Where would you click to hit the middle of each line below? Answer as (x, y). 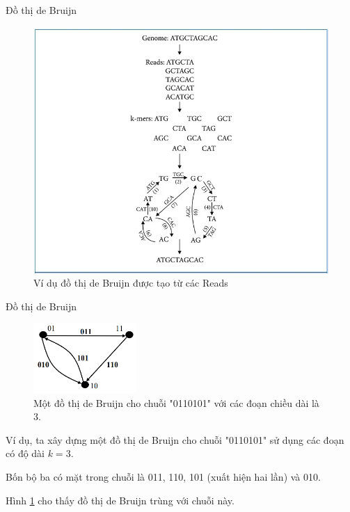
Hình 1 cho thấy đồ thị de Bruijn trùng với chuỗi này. (120, 500)
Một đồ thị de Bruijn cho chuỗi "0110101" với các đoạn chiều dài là (176, 402)
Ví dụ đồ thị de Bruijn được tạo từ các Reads (131, 283)
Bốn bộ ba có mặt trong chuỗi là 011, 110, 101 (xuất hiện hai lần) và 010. (163, 476)
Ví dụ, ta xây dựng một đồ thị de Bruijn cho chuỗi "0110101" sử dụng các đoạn (175, 439)
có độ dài (25, 453)
